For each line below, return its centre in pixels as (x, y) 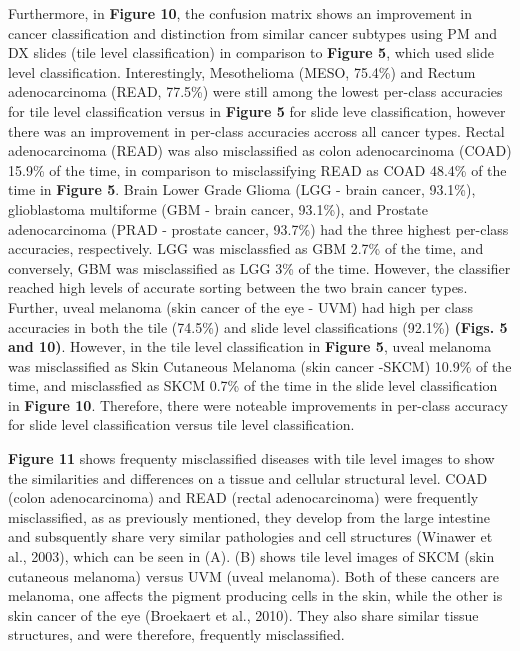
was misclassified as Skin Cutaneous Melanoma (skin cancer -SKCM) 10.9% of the (260, 365)
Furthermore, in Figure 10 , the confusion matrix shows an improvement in (240, 13)
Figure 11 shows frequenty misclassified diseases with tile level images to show (251, 458)
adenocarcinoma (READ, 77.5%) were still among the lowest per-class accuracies (255, 91)
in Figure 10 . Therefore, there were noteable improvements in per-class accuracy (258, 404)
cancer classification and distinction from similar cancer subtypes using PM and (252, 32)
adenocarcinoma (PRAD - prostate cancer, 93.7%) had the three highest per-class (258, 228)
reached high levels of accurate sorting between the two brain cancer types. (238, 287)
